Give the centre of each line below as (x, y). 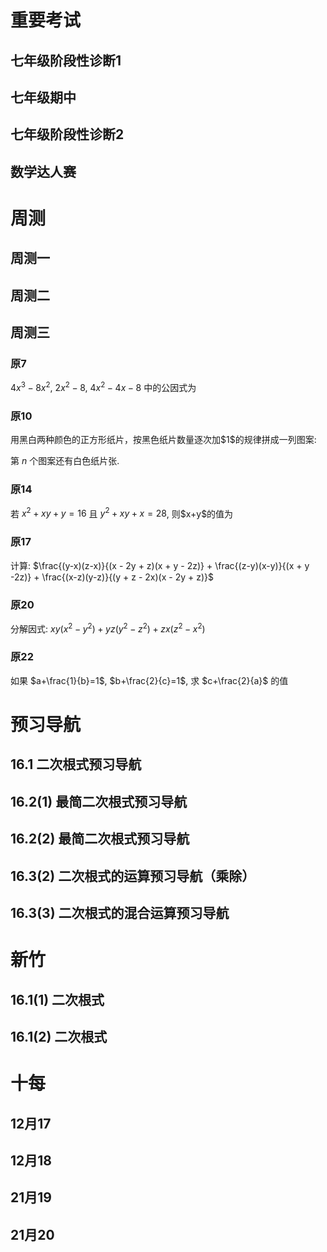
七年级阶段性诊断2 (67, 134)
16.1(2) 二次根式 (59, 1036)
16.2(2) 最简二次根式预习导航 (100, 839)
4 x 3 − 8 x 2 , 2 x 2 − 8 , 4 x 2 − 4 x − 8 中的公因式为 (103, 387)
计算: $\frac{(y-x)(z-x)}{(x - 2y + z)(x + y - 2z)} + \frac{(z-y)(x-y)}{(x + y (160, 565)
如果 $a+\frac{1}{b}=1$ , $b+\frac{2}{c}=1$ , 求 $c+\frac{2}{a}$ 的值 (149, 680)
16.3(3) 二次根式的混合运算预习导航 (120, 913)
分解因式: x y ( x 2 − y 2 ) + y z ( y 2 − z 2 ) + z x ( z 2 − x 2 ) (108, 628)
